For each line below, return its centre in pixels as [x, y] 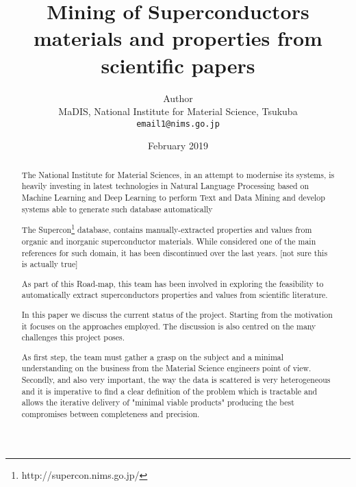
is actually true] [50, 264]
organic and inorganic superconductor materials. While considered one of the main [169, 241]
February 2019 [178, 146]
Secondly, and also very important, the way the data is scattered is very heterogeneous [176, 380]
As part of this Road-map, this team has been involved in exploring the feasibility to [173, 283]
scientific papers [178, 65]
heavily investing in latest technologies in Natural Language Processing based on [165, 186]
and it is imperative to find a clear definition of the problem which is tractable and [169, 391]
